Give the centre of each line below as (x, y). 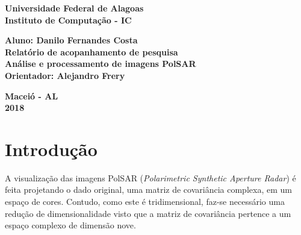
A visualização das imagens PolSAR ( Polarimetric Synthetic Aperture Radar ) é (150, 177)
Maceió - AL (32, 96)
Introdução (51, 149)
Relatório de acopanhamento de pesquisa (92, 52)
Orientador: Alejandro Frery (65, 75)
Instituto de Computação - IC (68, 20)
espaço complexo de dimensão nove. (70, 225)
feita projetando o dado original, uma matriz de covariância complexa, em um (148, 190)
